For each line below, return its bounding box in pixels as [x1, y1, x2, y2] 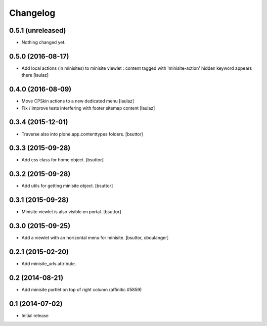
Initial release [21, 312, 49, 319]
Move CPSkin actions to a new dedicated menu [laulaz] [21, 98, 134, 104]
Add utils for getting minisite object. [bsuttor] [21, 183, 113, 189]
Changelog [9, 7, 55, 18]
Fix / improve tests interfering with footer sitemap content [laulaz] [21, 105, 155, 111]
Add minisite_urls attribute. [21, 261, 76, 267]
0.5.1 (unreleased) [9, 26, 66, 35]
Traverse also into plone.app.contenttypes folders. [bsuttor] [21, 131, 143, 137]
